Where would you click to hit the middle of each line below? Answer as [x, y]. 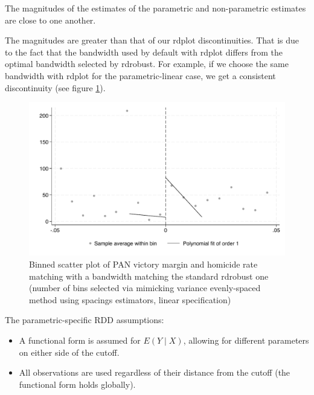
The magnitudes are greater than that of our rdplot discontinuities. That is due [152, 40]
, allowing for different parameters [246, 340]
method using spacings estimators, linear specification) [130, 299]
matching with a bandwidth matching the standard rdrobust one [149, 276]
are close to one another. [50, 20]
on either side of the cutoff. [69, 352]
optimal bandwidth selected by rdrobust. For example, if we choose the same [147, 64]
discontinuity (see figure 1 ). [55, 87]
